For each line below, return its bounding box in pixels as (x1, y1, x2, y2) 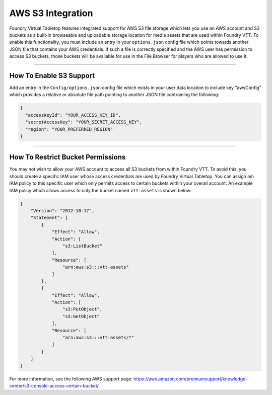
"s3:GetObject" (62, 313, 100, 319)
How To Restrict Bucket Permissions (9, 153, 126, 162)
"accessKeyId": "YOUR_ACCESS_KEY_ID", (25, 112, 121, 118)
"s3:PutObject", (62, 306, 103, 312)
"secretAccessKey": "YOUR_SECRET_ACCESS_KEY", (25, 119, 143, 125)
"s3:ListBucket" (62, 243, 103, 249)
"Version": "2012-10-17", (30, 208, 95, 213)
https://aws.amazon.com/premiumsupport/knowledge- (133, 375, 248, 382)
